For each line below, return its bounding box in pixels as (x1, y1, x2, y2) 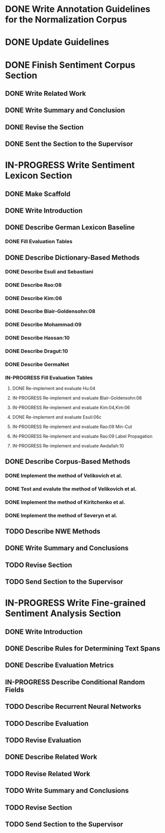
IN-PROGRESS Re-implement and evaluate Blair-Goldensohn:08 (12, 395, 142, 401)
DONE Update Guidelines (5, 37, 109, 48)
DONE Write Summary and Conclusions (5, 544, 129, 552)
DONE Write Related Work (5, 89, 86, 97)
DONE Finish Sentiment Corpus (5, 59, 135, 70)
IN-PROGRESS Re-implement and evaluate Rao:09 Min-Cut (12, 424, 132, 430)
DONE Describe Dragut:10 (5, 348, 68, 354)
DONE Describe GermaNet (5, 361, 69, 368)
